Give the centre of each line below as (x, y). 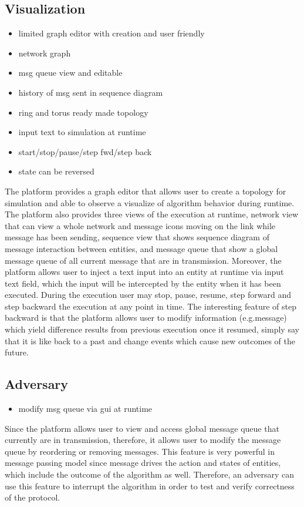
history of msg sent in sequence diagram (91, 92)
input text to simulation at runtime (82, 132)
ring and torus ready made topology (83, 112)
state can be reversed (56, 171)
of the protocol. (33, 497)
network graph (45, 53)
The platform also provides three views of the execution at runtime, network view (152, 214)
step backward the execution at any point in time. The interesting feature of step (151, 306)
